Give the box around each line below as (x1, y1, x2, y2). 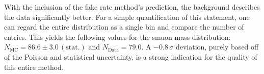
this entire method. (4, 61, 64, 72)
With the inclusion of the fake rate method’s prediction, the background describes (4, 2, 260, 12)
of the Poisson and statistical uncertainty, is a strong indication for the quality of (4, 51, 257, 62)
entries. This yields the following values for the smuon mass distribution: (4, 31, 231, 42)
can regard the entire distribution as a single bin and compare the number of (4, 21, 244, 32)
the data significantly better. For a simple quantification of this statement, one (4, 11, 250, 22)
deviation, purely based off (175, 41, 259, 52)
